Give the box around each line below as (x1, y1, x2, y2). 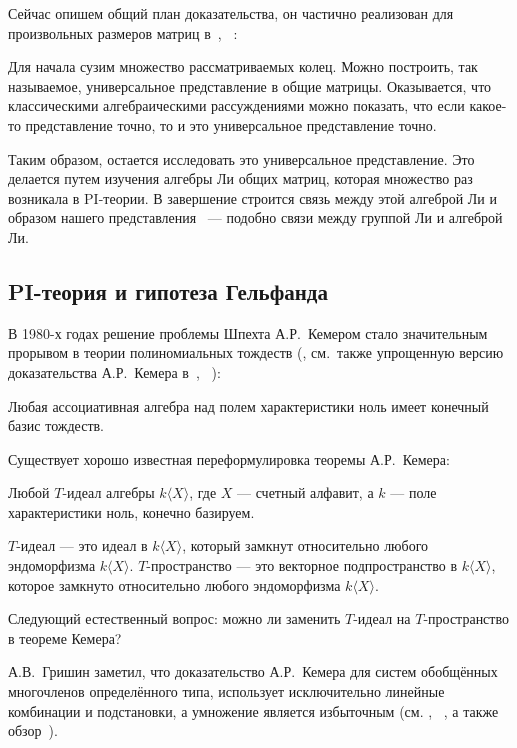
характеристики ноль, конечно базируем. (8, 501, 255, 522)
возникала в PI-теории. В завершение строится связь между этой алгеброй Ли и (8, 187, 497, 208)
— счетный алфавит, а (237, 482, 374, 503)
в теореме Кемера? (8, 627, 122, 648)
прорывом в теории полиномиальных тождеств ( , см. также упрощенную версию (8, 342, 504, 363)
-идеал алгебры (62, 482, 155, 503)
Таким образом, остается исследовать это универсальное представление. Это (8, 148, 475, 169)
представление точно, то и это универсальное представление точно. (25, 114, 437, 135)
